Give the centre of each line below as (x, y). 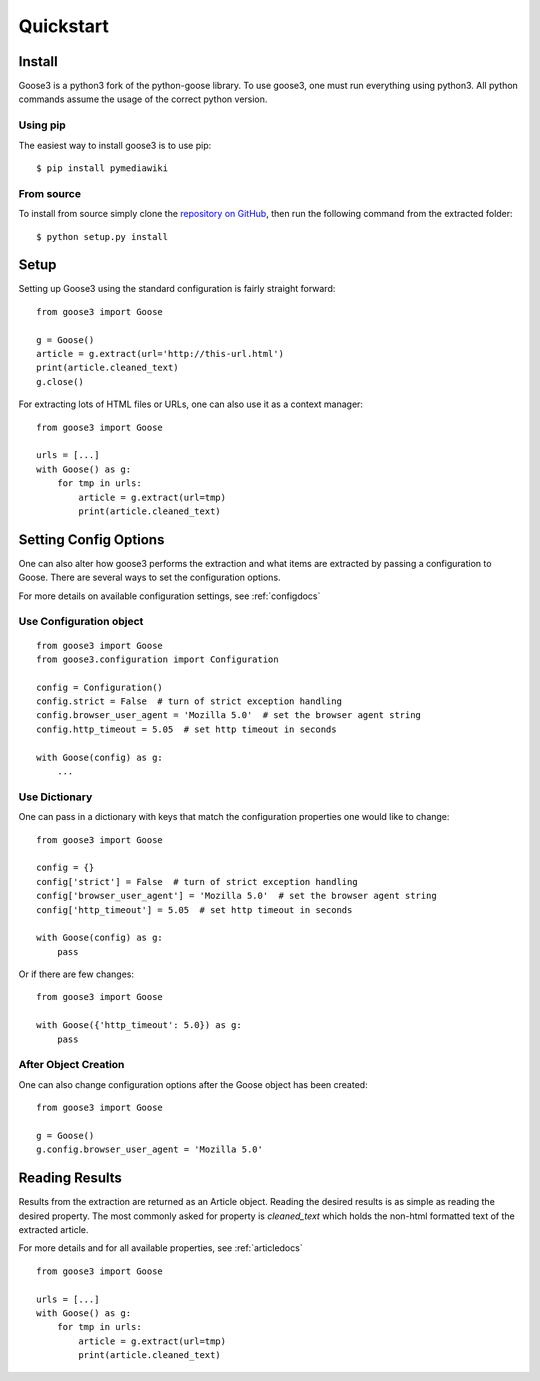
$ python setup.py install (102, 236)
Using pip (42, 125)
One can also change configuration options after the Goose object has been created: (193, 1084)
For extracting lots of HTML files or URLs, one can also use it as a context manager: (191, 404)
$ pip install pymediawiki (102, 168)
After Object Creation (71, 1065)
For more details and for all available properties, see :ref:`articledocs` (161, 1248)
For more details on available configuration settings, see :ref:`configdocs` (169, 596)
